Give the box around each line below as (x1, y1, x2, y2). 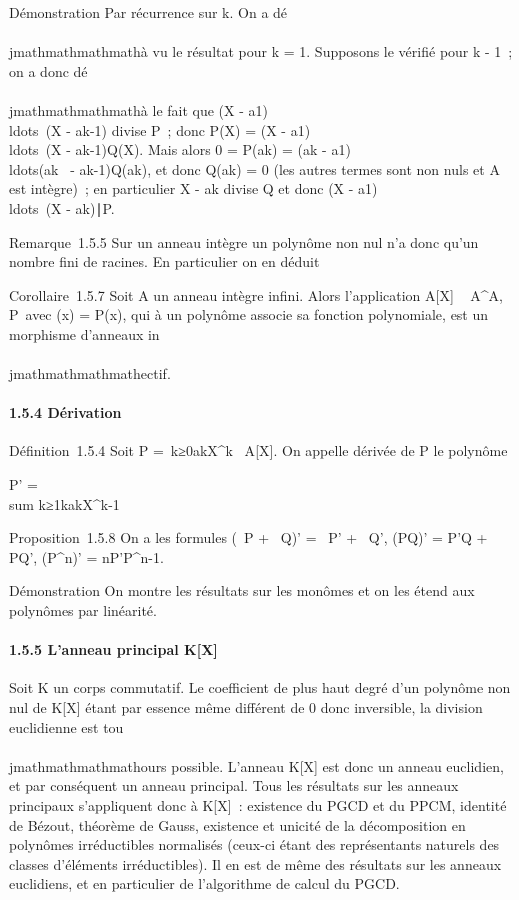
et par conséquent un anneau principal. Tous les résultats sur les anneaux (9, 775, 459, 796)
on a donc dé (9, 60, 88, 81)
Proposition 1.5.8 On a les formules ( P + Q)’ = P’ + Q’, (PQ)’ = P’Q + (9, 527, 488, 548)
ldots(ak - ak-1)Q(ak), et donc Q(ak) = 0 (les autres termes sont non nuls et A (9, 158, 500, 179)
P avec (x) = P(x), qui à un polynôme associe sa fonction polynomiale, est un (9, 304, 489, 325)
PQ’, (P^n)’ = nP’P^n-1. (9, 546, 164, 567)
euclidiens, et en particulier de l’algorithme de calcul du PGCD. (9, 873, 400, 894)
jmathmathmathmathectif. (9, 363, 171, 384)
